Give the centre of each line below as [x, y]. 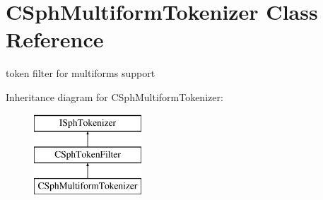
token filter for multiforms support [81, 73]
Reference [55, 39]
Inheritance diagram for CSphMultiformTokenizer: [114, 96]
